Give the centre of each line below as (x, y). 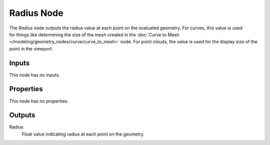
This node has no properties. (39, 101)
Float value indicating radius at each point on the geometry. (83, 134)
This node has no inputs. (34, 75)
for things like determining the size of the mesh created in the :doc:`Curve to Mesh (94, 34)
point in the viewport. (31, 49)
